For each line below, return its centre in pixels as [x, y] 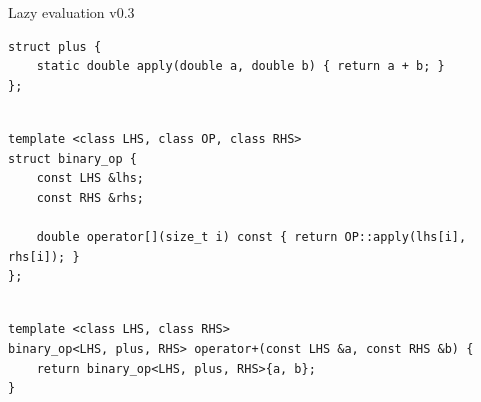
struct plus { [55, 46]
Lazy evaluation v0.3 [71, 12]
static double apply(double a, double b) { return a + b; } [240, 66]
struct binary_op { [72, 158]
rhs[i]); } [44, 256]
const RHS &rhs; [90, 197]
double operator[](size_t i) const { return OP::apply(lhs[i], [251, 236]
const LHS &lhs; [90, 178]
